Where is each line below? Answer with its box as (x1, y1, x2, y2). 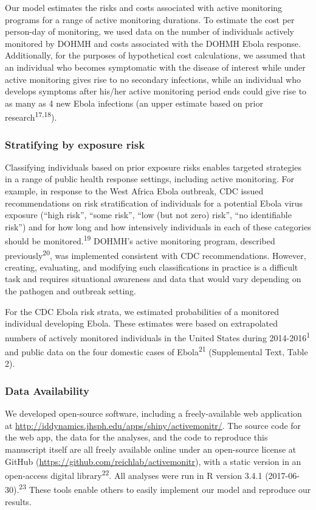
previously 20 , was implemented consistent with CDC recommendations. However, (5, 247, 306, 261)
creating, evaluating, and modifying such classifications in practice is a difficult (5, 260, 298, 273)
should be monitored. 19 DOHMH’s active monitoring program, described (5, 233, 275, 247)
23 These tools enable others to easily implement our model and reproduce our (19, 481, 311, 496)
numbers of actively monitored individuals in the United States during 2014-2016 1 (5, 329, 311, 344)
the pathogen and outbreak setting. (5, 285, 136, 297)
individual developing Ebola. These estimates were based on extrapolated (5, 317, 278, 330)
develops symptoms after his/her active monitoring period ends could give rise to (5, 85, 307, 97)
